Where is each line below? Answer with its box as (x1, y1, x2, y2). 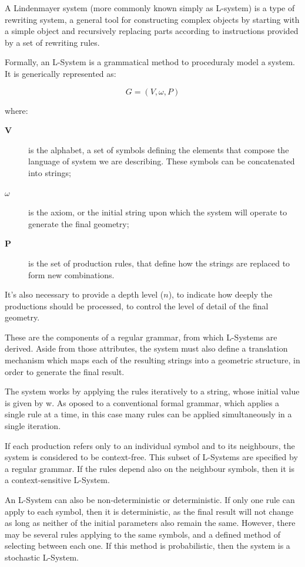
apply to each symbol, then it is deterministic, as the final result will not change (5, 505, 294, 517)
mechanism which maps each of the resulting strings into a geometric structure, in (5, 354, 300, 366)
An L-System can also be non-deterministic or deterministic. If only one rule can (5, 494, 295, 505)
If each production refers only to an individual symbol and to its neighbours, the (5, 439, 295, 451)
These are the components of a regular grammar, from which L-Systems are (5, 330, 277, 343)
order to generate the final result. (5, 365, 125, 377)
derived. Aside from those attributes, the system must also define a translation (5, 342, 288, 355)
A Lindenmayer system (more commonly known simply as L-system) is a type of (5, 2, 295, 14)
